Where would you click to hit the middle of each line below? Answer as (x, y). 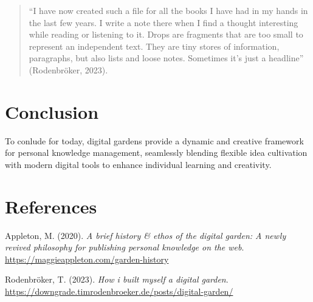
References (51, 206)
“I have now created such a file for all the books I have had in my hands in (168, 10)
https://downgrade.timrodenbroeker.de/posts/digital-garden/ (119, 291)
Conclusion (52, 111)
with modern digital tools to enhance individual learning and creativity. (138, 164)
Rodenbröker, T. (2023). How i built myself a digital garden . (117, 279)
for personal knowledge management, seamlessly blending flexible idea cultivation (156, 153)
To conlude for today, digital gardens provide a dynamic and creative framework (154, 140)
